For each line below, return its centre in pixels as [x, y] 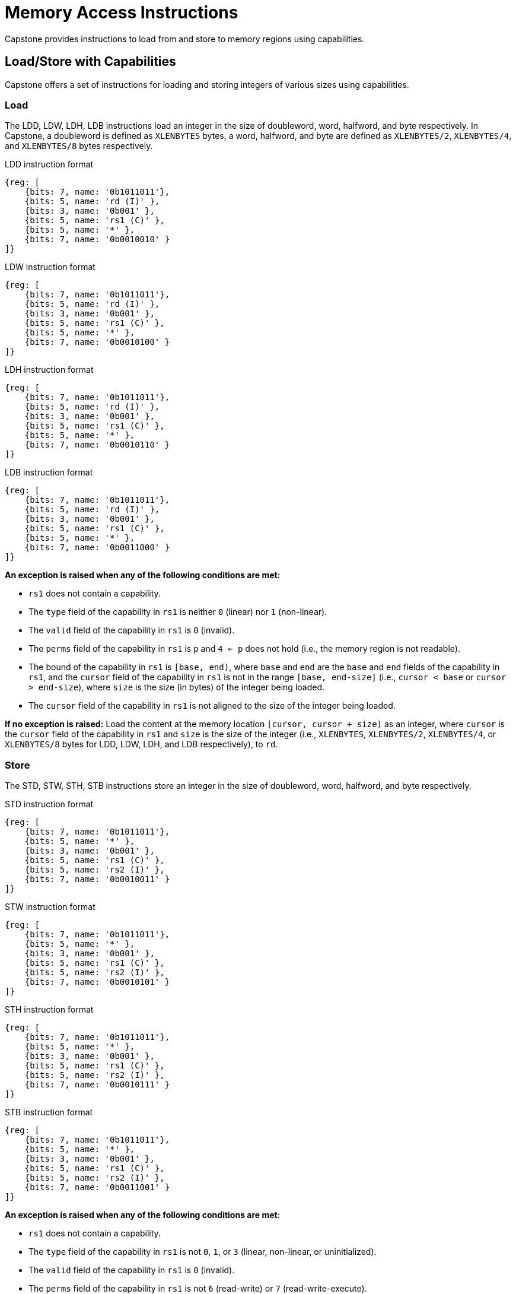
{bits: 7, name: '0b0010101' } [97, 982]
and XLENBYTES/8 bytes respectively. [79, 146]
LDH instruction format [49, 370]
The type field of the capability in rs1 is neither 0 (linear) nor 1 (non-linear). [178, 612]
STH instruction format [49, 1010]
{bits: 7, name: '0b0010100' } [97, 342]
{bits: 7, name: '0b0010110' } [97, 445]
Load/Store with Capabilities [90, 62]
